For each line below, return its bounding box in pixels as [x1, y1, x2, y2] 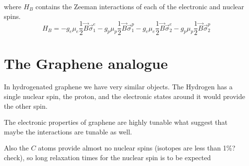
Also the [4, 143, 29, 153]
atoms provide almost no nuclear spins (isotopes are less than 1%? [38, 143, 235, 153]
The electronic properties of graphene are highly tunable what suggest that [4, 117, 228, 127]
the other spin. [4, 100, 48, 111]
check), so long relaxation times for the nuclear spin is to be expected [4, 152, 211, 162]
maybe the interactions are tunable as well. [4, 126, 132, 136]
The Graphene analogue [4, 53, 168, 73]
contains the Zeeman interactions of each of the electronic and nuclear [36, 1, 244, 11]
